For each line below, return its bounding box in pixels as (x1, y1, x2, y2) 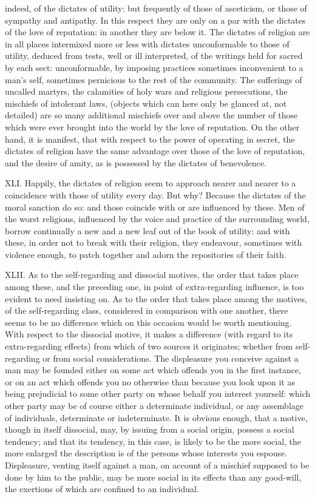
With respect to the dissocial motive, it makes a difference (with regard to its (5, 328, 293, 340)
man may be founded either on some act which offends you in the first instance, (5, 363, 302, 376)
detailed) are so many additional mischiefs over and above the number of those (5, 109, 298, 121)
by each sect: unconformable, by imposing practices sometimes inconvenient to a (5, 61, 303, 73)
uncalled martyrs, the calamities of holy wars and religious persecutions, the (5, 85, 288, 98)
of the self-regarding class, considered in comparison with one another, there (5, 304, 288, 317)
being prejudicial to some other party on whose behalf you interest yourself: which (5, 387, 311, 400)
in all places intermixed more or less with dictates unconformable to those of (5, 37, 290, 50)
